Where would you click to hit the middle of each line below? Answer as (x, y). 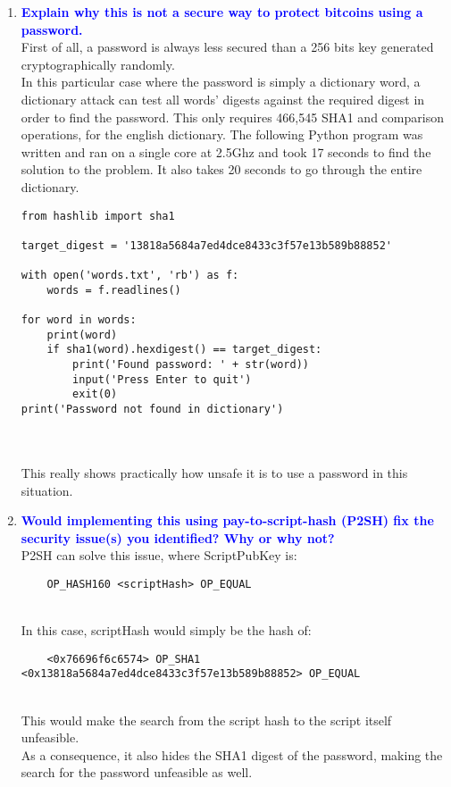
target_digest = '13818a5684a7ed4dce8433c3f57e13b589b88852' (207, 245)
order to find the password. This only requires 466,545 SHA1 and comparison (232, 117)
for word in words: (79, 320)
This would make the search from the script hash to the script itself (206, 720)
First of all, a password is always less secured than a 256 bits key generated (227, 47)
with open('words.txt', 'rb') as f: (130, 276)
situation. (47, 490)
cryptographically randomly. (98, 64)
